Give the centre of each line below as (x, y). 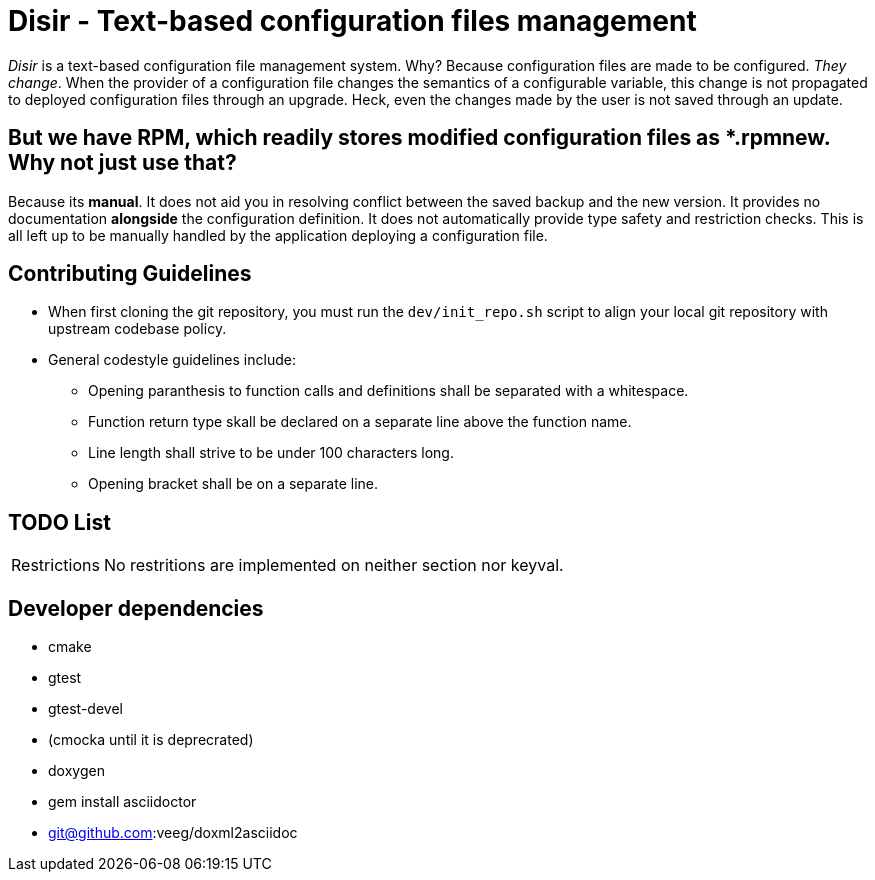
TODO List (59, 522)
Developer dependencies (136, 608)
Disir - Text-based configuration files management (352, 21)
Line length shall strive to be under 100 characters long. (271, 453)
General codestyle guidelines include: (172, 360)
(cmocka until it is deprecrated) (151, 740)
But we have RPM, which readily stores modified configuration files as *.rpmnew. (419, 138)
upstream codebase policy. (137, 329)
